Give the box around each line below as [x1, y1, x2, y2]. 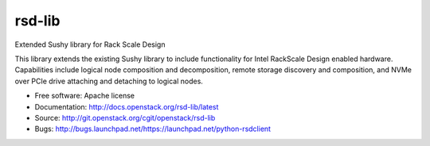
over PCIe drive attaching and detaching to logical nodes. [14, 76, 203, 86]
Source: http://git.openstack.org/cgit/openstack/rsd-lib [34, 113, 216, 122]
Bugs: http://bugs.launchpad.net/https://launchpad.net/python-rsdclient [34, 124, 271, 134]
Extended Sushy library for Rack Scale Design [14, 40, 166, 49]
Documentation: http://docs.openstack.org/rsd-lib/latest [34, 102, 219, 111]
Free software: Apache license [34, 91, 135, 101]
